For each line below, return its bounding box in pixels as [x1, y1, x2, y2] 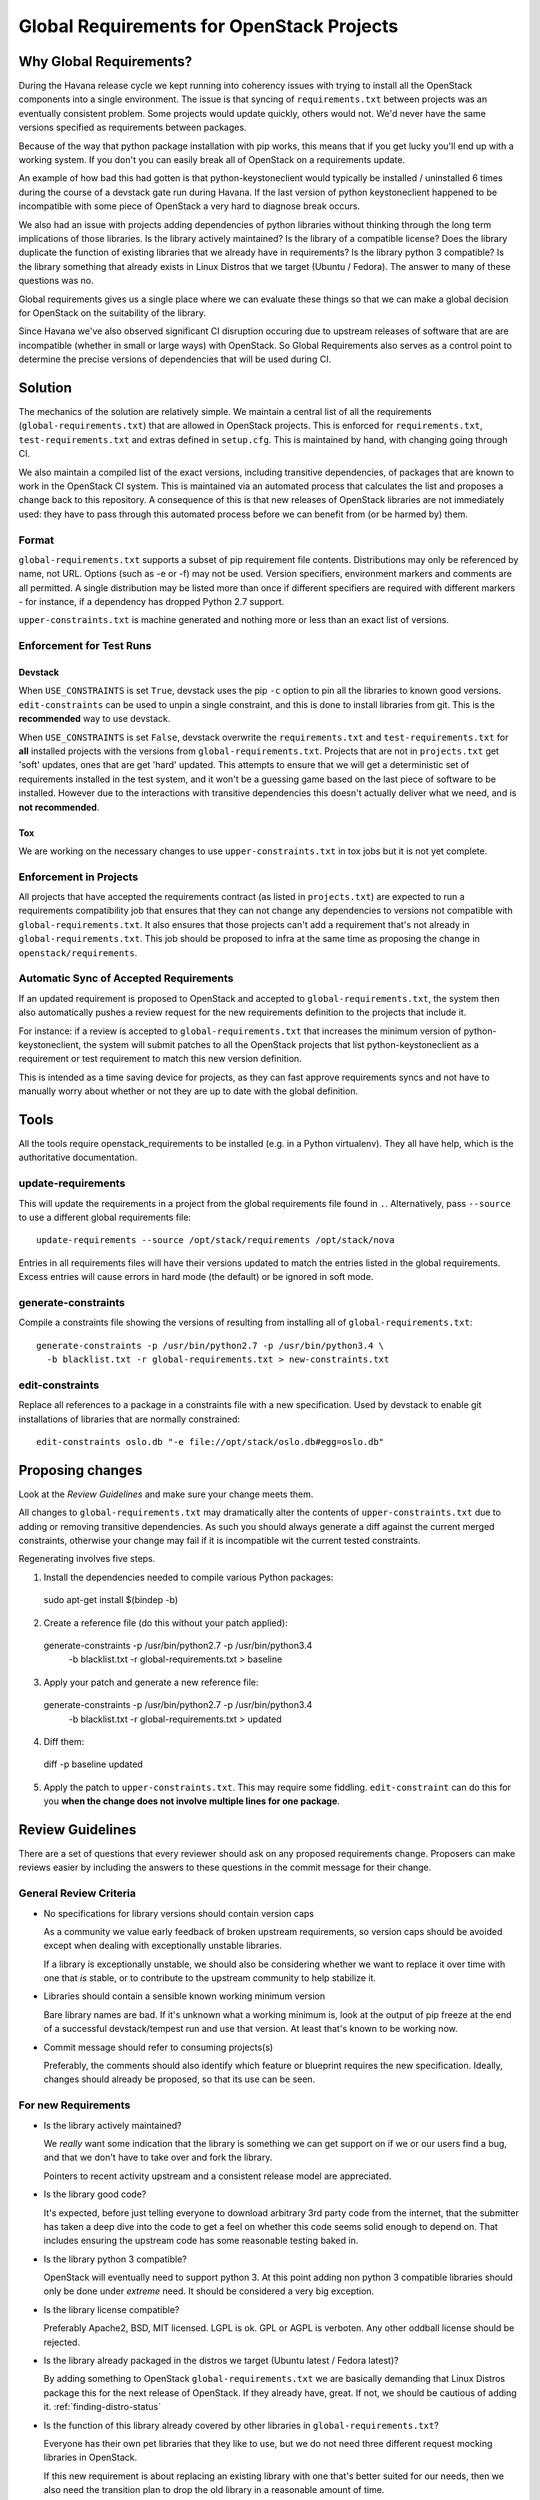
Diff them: [43, 1735, 85, 1747]
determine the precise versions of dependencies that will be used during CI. [18, 353, 332, 365]
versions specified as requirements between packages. [18, 121, 247, 134]
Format [18, 533, 55, 547]
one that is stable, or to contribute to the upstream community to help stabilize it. [43, 1972, 377, 1984]
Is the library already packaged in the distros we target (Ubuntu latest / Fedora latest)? [43, 2355, 399, 2367]
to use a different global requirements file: [18, 1211, 192, 1223]
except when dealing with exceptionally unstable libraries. [43, 1940, 282, 1952]
